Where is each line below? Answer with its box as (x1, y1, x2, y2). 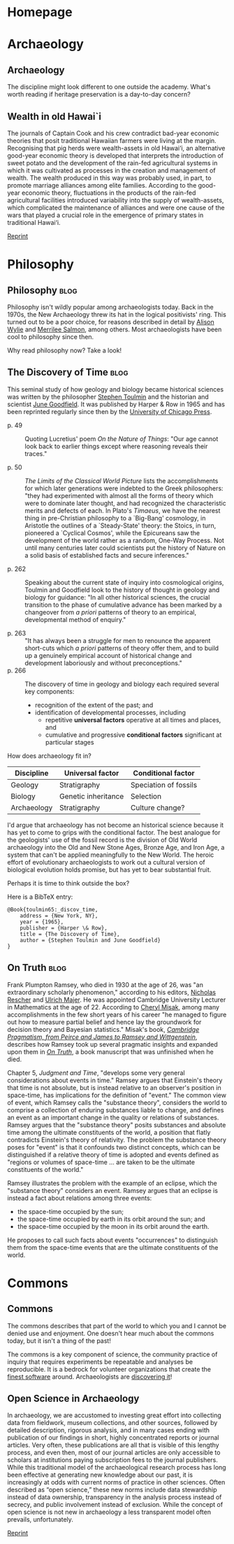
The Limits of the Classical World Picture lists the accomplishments (24, 476, 219, 485)
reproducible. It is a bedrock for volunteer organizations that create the (7, 1365, 212, 1373)
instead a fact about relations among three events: (7, 1194, 152, 1202)
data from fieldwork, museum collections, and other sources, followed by (7, 1419, 218, 1427)
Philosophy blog (7, 284, 78, 296)
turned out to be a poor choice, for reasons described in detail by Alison (7, 318, 214, 326)
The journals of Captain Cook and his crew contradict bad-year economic (7, 129, 219, 137)
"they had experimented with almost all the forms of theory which (24, 491, 214, 499)
